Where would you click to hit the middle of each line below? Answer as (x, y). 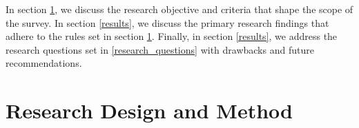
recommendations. (44, 63)
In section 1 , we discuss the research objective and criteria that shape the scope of (179, 9)
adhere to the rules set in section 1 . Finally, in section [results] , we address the (172, 36)
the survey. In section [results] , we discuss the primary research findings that (167, 22)
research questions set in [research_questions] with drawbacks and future (160, 49)
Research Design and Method (149, 110)
